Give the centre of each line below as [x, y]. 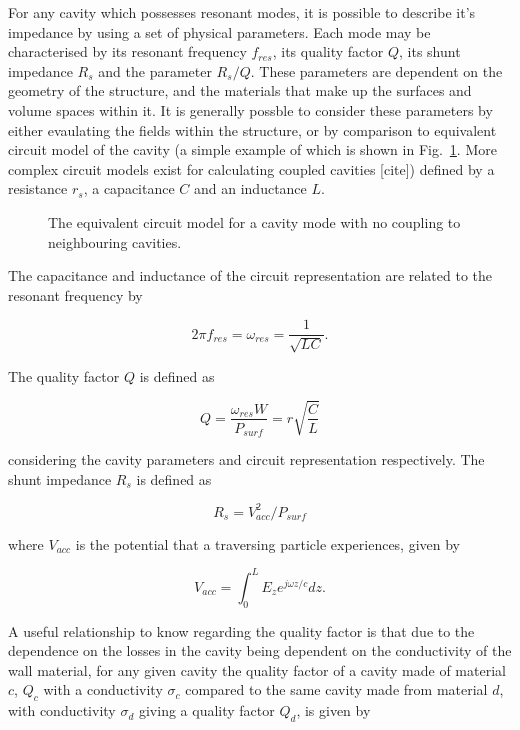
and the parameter [155, 70]
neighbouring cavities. [115, 241]
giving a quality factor [206, 710]
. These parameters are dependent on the [376, 70]
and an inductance [250, 188]
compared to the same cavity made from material [336, 689]
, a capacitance [129, 188]
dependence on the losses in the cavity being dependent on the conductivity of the [260, 650]
